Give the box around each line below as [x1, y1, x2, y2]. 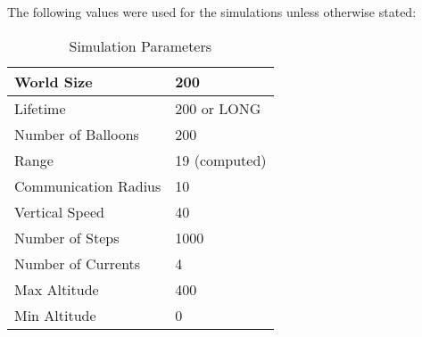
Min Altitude [14, 304, 96, 325]
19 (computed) [175, 149, 267, 170]
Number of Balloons [14, 123, 139, 144]
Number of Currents [14, 252, 141, 274]
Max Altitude [14, 278, 99, 300]
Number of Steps [14, 226, 120, 248]
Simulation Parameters [69, 35, 212, 56]
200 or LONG [175, 97, 261, 119]
